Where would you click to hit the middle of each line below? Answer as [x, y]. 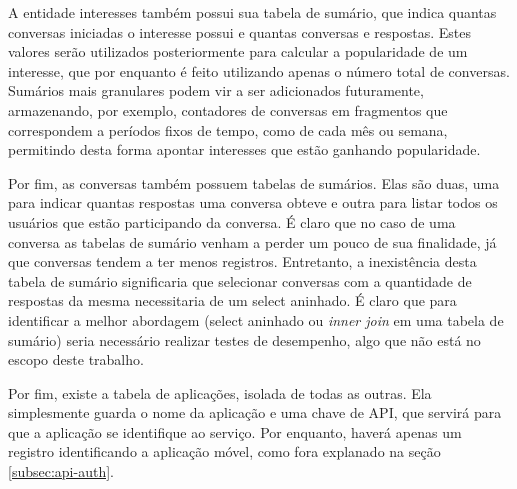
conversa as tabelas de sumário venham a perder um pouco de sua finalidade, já [252, 241]
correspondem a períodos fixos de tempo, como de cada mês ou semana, [228, 129]
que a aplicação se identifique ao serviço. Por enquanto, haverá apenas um [235, 431]
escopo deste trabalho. [76, 359]
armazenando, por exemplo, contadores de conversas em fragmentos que [228, 109]
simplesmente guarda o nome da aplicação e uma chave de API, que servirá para [255, 412]
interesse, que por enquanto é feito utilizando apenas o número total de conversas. [259, 70]
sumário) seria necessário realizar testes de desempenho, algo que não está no [244, 339]
